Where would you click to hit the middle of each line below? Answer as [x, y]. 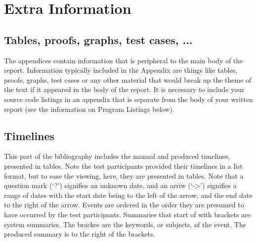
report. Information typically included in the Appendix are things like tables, [121, 70]
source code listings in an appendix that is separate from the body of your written [128, 99]
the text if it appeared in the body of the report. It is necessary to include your [124, 89]
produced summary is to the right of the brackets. [80, 234]
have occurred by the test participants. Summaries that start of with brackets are [127, 214]
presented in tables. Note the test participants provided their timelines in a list [124, 166]
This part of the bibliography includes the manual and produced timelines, [117, 156]
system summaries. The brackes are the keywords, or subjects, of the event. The [125, 224]
